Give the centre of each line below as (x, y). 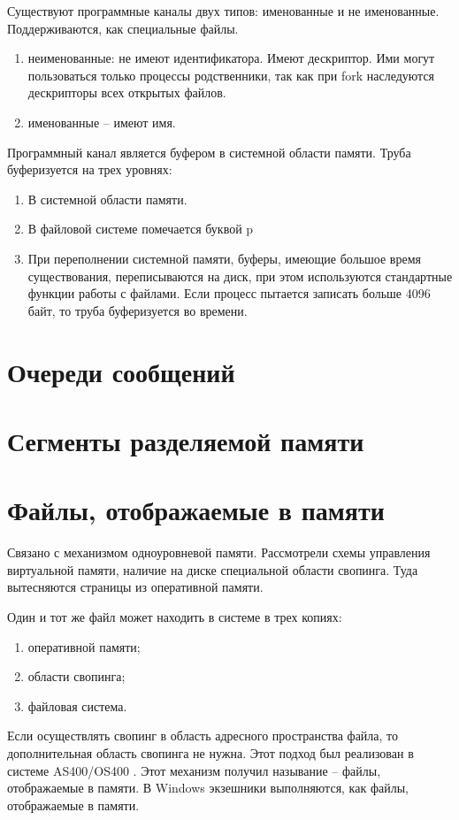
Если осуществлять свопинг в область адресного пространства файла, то (203, 736)
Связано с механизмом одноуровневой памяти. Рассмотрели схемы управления (219, 552)
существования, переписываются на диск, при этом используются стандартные (240, 276)
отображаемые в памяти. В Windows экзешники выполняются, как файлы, (208, 788)
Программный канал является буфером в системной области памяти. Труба (209, 152)
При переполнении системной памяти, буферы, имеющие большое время (224, 258)
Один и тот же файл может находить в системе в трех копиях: (175, 616)
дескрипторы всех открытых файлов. (127, 92)
